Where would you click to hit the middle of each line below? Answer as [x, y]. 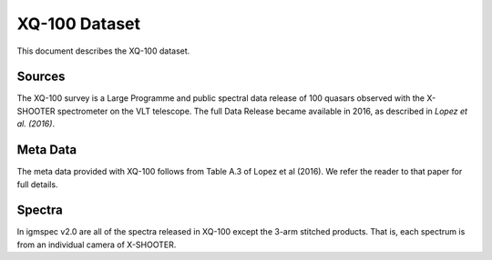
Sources [41, 77]
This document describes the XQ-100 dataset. [103, 51]
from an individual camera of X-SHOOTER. [97, 245]
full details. [37, 184]
